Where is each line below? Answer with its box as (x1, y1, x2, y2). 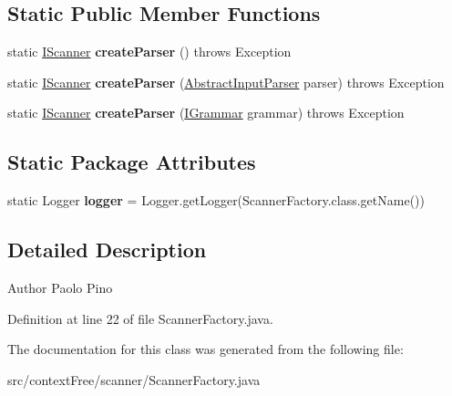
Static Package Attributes (7, 148, 256, 176)
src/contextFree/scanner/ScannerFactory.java (7, 370, 261, 389)
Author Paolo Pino (7, 277, 113, 297)
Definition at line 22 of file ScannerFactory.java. (7, 308, 273, 328)
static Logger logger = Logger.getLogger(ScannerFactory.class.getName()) (7, 191, 425, 210)
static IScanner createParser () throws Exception (7, 42, 292, 61)
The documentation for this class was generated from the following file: (7, 339, 404, 359)
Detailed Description (7, 235, 207, 264)
